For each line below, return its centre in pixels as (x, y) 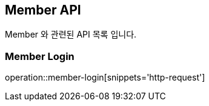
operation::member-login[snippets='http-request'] (105, 78)
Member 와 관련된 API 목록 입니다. (71, 35)
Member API (43, 10)
